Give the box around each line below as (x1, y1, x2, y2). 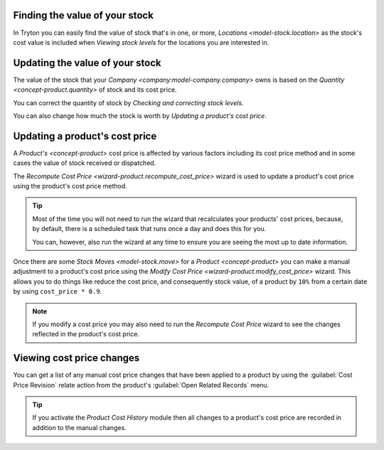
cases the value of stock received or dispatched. (13, 159, 156, 167)
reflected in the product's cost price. (32, 330, 140, 338)
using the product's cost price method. (13, 182, 127, 191)
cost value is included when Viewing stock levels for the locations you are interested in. (13, 38, 270, 46)
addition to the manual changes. (32, 423, 127, 432)
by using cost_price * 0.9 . (13, 287, 102, 296)
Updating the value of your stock (13, 57, 161, 69)
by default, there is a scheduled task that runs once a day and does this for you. (32, 225, 267, 233)
